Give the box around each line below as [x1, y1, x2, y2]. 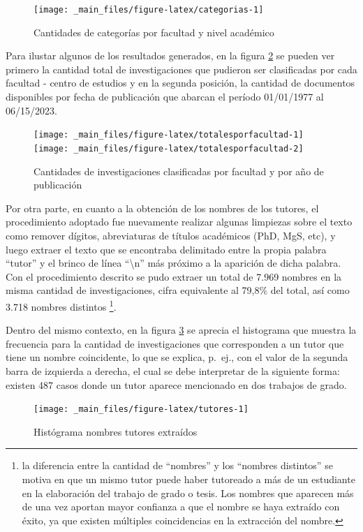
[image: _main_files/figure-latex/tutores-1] [34, 404, 249, 415]
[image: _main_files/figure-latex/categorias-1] [34, 5, 264, 15]
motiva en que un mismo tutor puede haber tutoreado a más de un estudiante [22, 471, 355, 486]
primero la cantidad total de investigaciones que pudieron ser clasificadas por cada [6, 61, 357, 76]
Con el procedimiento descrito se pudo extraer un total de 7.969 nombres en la [6, 269, 342, 283]
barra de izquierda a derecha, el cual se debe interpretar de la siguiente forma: [6, 363, 340, 378]
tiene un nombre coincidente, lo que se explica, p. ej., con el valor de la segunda [6, 350, 348, 364]
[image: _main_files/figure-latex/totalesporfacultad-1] [34, 130, 304, 140]
